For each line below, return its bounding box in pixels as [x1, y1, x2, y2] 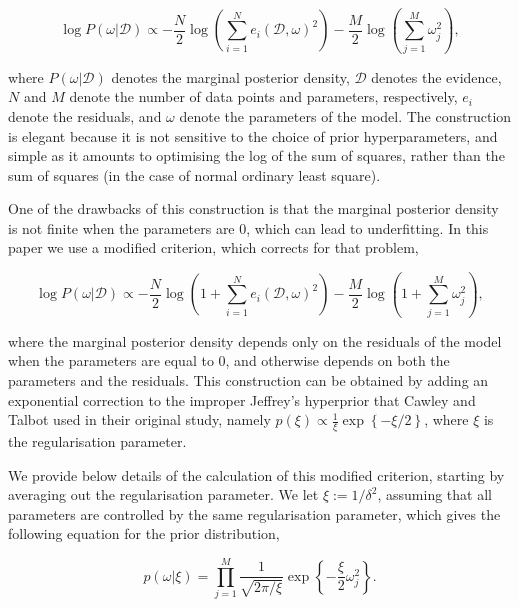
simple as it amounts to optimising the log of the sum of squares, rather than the [8, 145, 505, 166]
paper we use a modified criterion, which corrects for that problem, [8, 237, 419, 258]
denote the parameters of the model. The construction [179, 105, 512, 126]
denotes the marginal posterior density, [111, 66, 350, 87]
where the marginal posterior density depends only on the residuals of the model [8, 330, 502, 351]
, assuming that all [377, 484, 492, 505]
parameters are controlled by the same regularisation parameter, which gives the [8, 503, 501, 524]
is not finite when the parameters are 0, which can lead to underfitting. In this [8, 217, 489, 238]
